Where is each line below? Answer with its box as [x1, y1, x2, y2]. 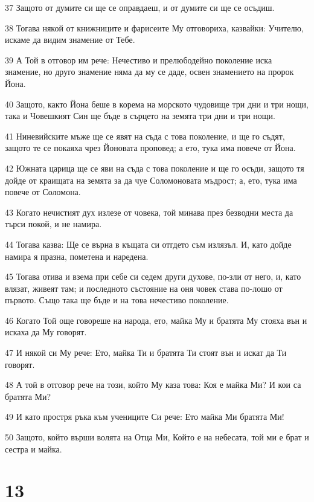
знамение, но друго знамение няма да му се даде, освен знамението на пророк [5, 65, 294, 78]
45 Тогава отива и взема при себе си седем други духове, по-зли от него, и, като [5, 270, 301, 283]
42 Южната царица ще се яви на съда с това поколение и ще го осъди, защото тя [5, 161, 304, 174]
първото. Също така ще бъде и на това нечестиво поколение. [5, 294, 229, 306]
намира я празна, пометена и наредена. [5, 249, 149, 262]
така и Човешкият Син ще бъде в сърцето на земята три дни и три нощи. [5, 109, 275, 122]
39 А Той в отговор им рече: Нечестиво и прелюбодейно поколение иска [5, 53, 272, 66]
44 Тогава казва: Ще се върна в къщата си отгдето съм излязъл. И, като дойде [5, 237, 292, 250]
